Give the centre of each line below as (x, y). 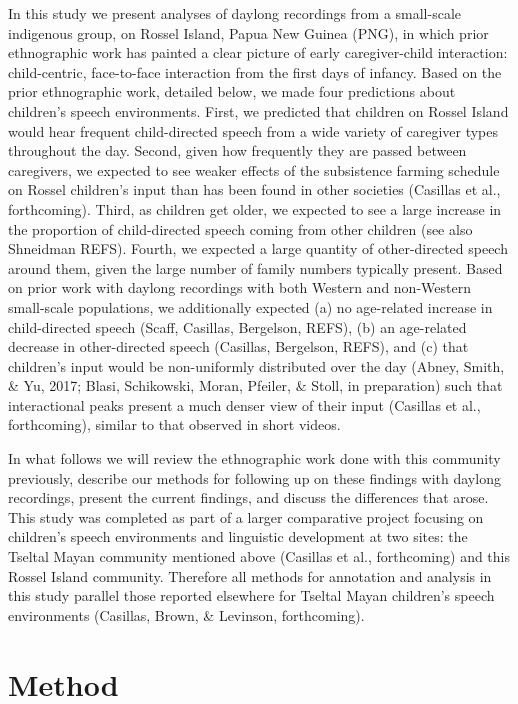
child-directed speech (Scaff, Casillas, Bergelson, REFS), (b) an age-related (237, 326)
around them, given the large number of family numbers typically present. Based (255, 267)
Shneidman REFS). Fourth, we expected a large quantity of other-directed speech (258, 248)
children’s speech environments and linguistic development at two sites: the (238, 536)
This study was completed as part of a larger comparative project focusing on (246, 516)
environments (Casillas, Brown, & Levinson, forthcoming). (186, 614)
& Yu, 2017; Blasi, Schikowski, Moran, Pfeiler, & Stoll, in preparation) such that (255, 385)
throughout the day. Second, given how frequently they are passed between (237, 150)
